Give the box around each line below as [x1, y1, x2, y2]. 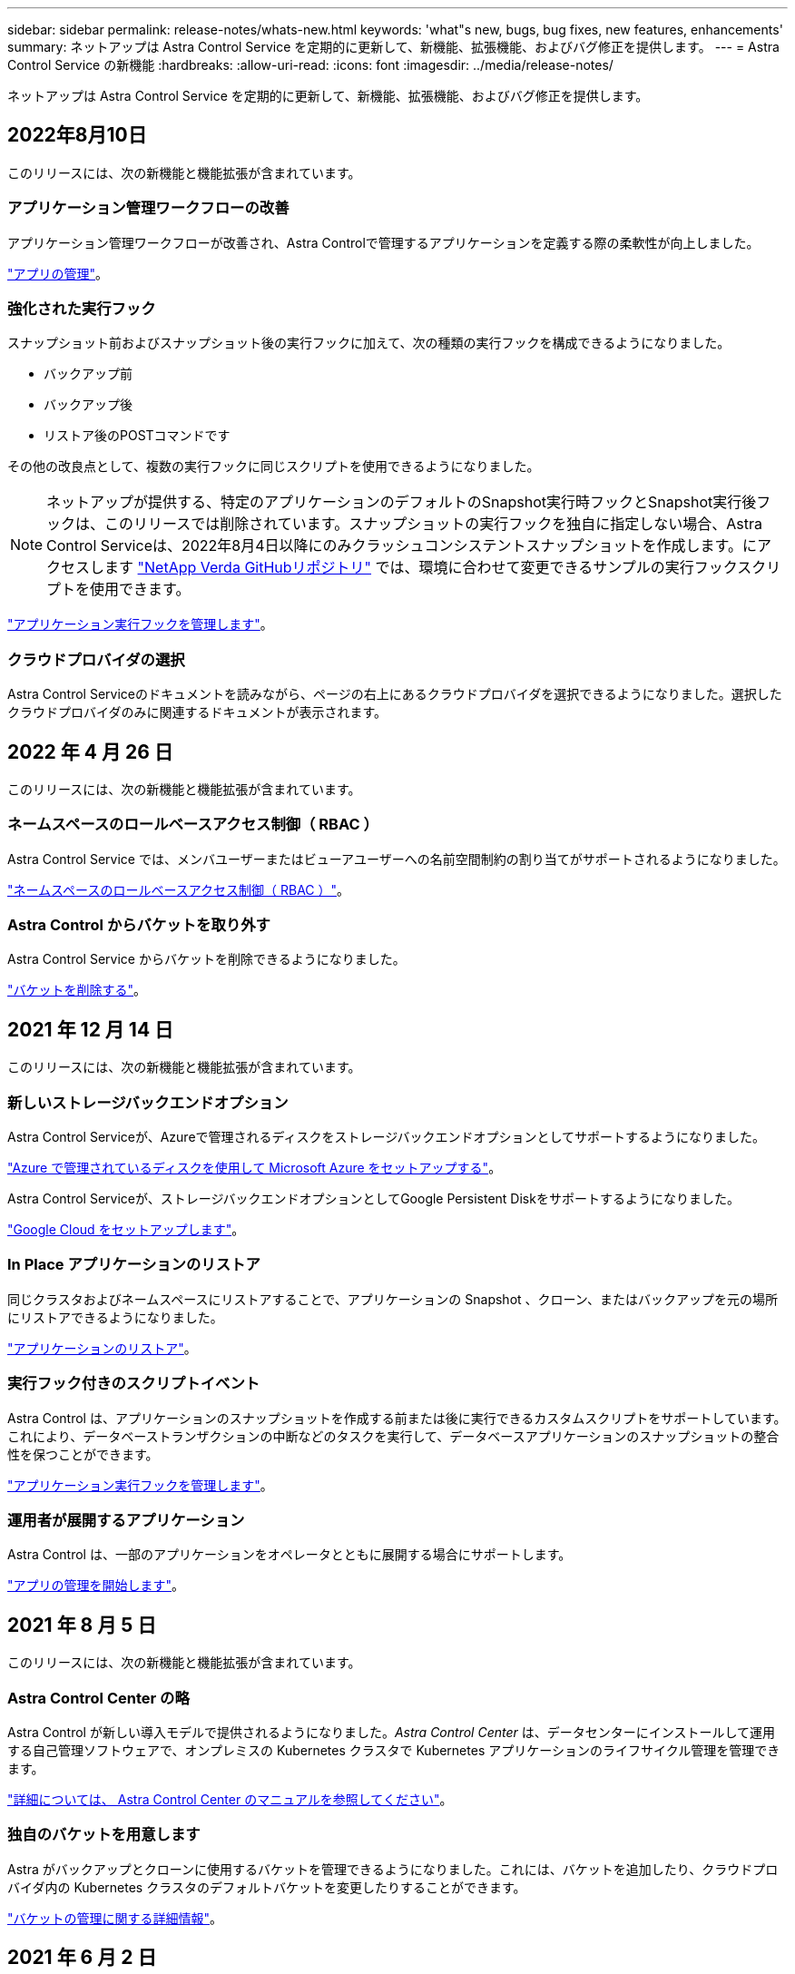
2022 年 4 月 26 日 [7, 740, 173, 763]
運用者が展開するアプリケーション [7, 1510, 245, 1529]
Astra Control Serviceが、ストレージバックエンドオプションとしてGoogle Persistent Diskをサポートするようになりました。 [7, 1191, 740, 1207]
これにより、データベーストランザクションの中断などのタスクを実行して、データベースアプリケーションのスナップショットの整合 [7, 1428, 780, 1444]
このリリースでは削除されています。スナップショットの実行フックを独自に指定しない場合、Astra [104, 515, 762, 534]
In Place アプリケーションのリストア [7, 1255, 260, 1274]
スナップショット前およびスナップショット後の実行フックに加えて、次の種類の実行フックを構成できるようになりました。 [7, 335, 731, 351]
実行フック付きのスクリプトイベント [7, 1374, 260, 1393]
